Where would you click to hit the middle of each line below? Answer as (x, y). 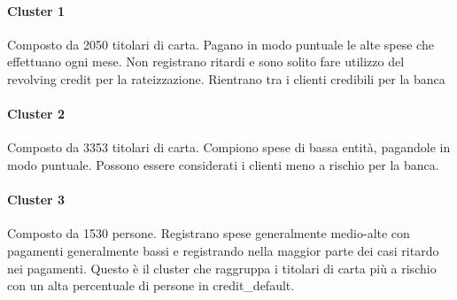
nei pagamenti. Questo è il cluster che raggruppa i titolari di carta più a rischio (222, 268)
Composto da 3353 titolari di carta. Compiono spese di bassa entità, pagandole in (229, 147)
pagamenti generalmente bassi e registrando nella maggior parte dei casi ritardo (223, 250)
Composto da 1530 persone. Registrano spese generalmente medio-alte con (209, 233)
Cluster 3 (36, 200)
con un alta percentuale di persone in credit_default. (151, 285)
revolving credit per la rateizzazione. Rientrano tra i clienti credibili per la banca (226, 78)
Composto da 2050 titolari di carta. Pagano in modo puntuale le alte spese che (221, 44)
